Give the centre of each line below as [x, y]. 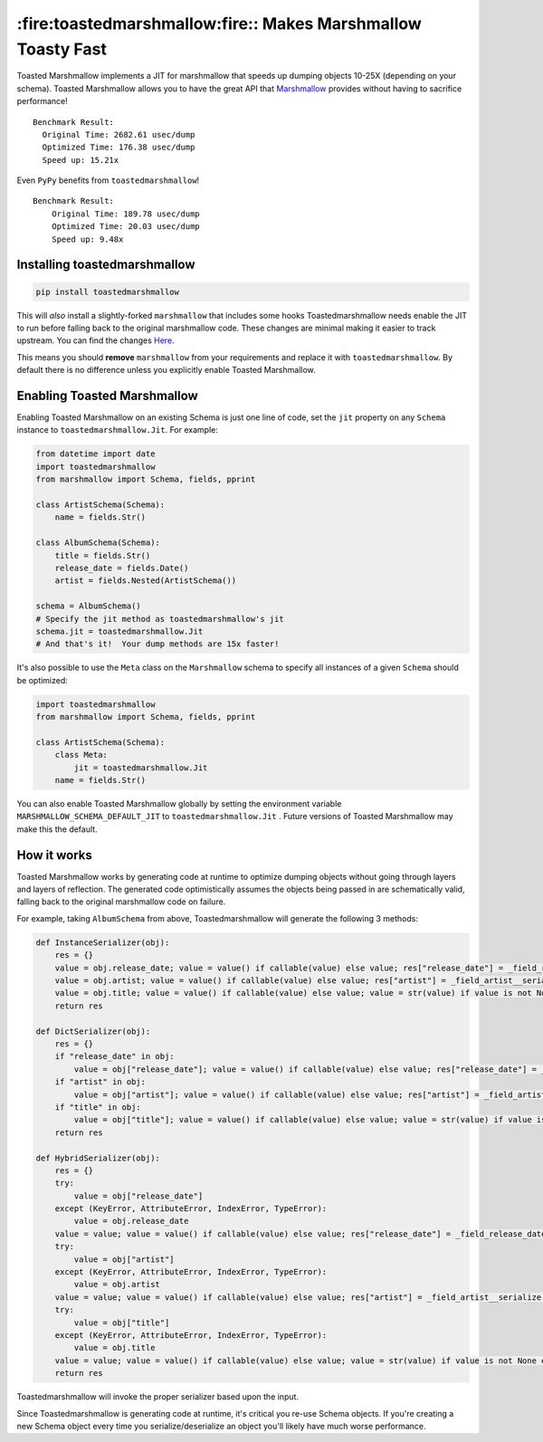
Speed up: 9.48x [87, 239]
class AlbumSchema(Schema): [98, 543]
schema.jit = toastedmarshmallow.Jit [119, 631]
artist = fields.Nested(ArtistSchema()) [146, 581]
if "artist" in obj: [100, 1082]
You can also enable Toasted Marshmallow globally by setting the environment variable [179, 804]
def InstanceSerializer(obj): [103, 942]
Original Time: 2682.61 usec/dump [119, 134]
